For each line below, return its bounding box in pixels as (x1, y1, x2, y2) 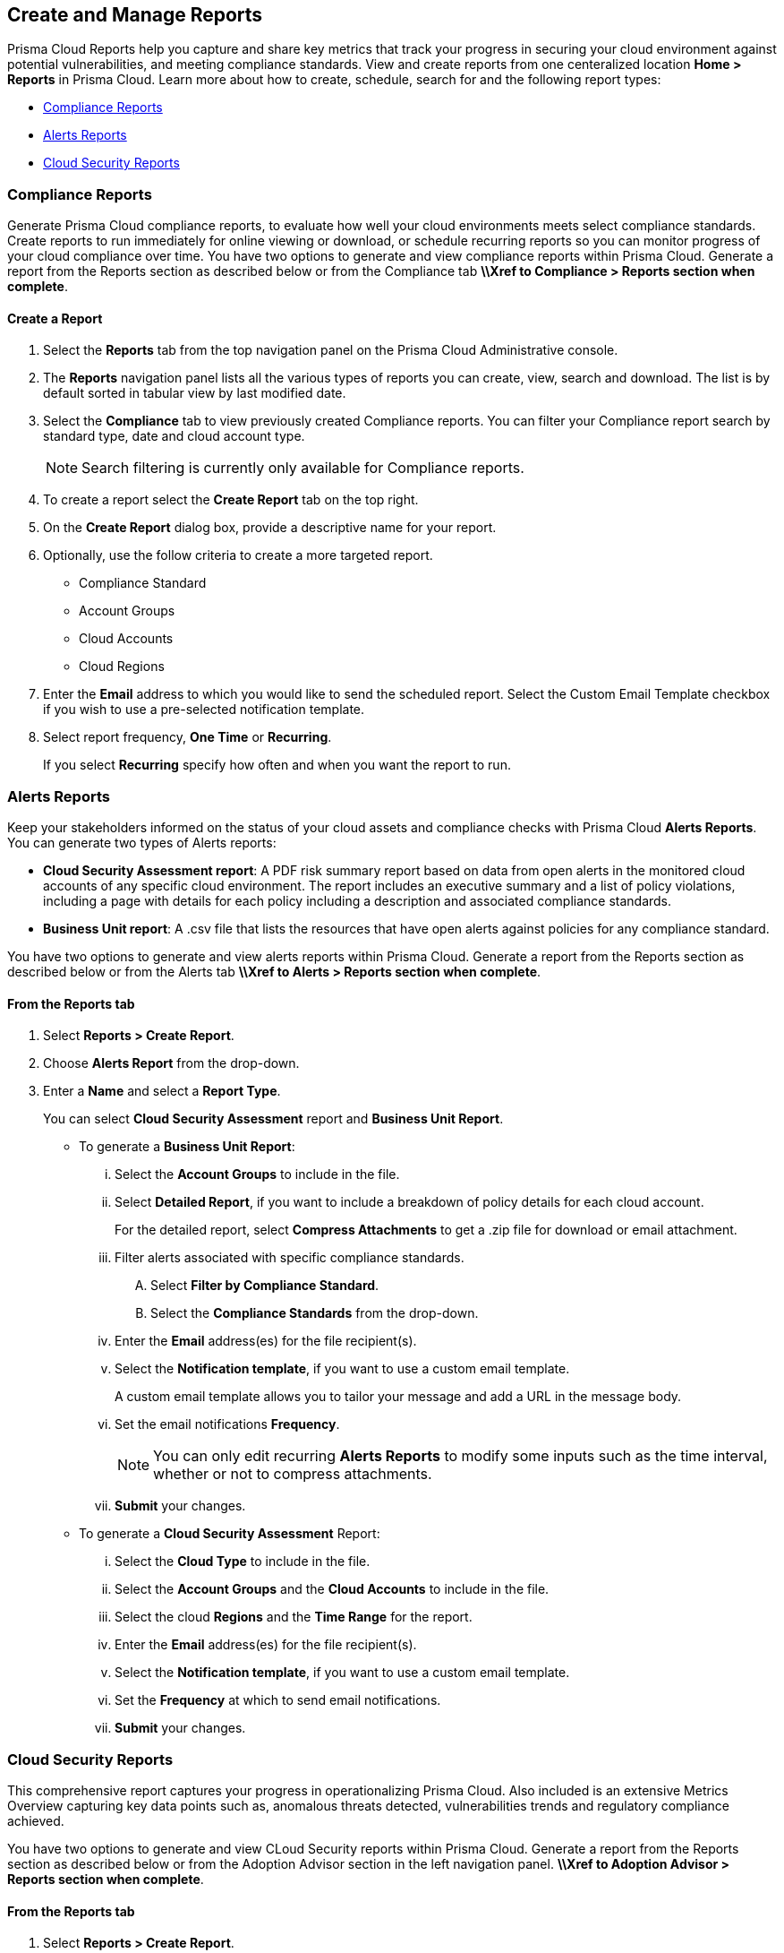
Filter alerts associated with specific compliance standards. (115, 1250, 464, 1266)
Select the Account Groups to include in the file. (115, 1166, 400, 1183)
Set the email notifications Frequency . (115, 1416, 340, 1432)
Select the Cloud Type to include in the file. (115, 1553, 371, 1570)
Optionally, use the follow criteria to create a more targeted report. (43, 547, 433, 564)
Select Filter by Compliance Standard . (150, 1278, 379, 1294)
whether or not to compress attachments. (153, 1465, 432, 1484)
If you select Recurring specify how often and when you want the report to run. (43, 757, 511, 773)
